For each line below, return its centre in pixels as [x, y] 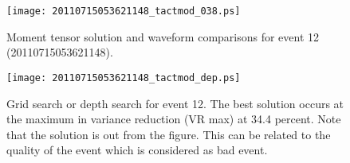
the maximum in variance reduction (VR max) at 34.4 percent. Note [174, 119]
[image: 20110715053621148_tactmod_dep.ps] [124, 78]
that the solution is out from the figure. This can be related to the [169, 134]
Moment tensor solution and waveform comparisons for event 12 [163, 36]
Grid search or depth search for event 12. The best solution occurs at [175, 103]
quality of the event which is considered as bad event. [137, 150]
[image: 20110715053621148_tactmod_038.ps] [124, 11]
